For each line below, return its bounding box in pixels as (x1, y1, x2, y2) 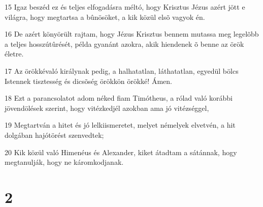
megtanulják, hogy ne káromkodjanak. (5, 157, 124, 167)
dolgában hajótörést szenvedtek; (5, 129, 104, 140)
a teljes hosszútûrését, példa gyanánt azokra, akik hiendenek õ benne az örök (5, 38, 244, 49)
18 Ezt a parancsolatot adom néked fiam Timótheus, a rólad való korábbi (5, 93, 233, 103)
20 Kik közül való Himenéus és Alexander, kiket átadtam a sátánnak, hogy (5, 146, 237, 157)
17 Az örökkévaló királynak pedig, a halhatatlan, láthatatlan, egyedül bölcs (5, 65, 239, 76)
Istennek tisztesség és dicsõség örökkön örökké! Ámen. (5, 75, 172, 86)
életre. (5, 48, 24, 59)
